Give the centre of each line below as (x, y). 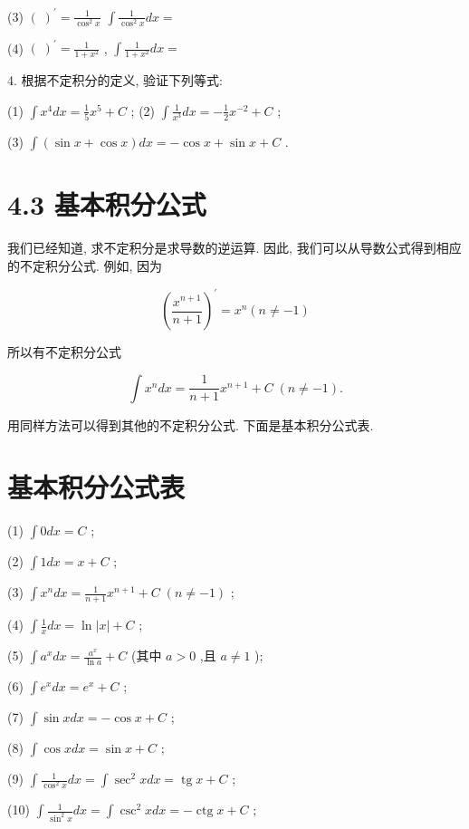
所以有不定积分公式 (64, 352)
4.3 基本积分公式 (107, 204)
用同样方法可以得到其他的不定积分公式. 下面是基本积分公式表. (191, 424)
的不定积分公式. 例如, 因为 (85, 265)
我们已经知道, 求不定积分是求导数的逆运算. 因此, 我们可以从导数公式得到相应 (234, 248)
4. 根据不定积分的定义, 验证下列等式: (115, 80)
